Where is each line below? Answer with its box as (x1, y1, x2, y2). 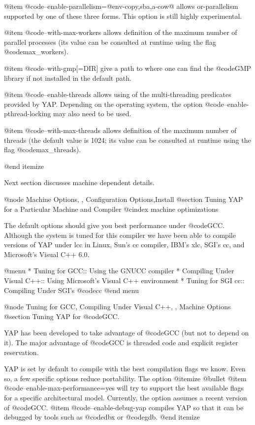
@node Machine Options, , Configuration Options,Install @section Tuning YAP (4, 194, 243, 204)
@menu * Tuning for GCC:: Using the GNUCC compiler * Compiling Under (4, 265, 234, 276)
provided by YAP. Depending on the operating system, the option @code (4, 98, 224, 109)
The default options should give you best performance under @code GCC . (4, 220, 225, 230)
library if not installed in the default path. (4, 72, 131, 83)
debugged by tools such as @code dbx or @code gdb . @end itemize (4, 412, 200, 422)
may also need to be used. (53, 108, 131, 119)
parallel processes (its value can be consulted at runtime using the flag (4, 36, 216, 47)
